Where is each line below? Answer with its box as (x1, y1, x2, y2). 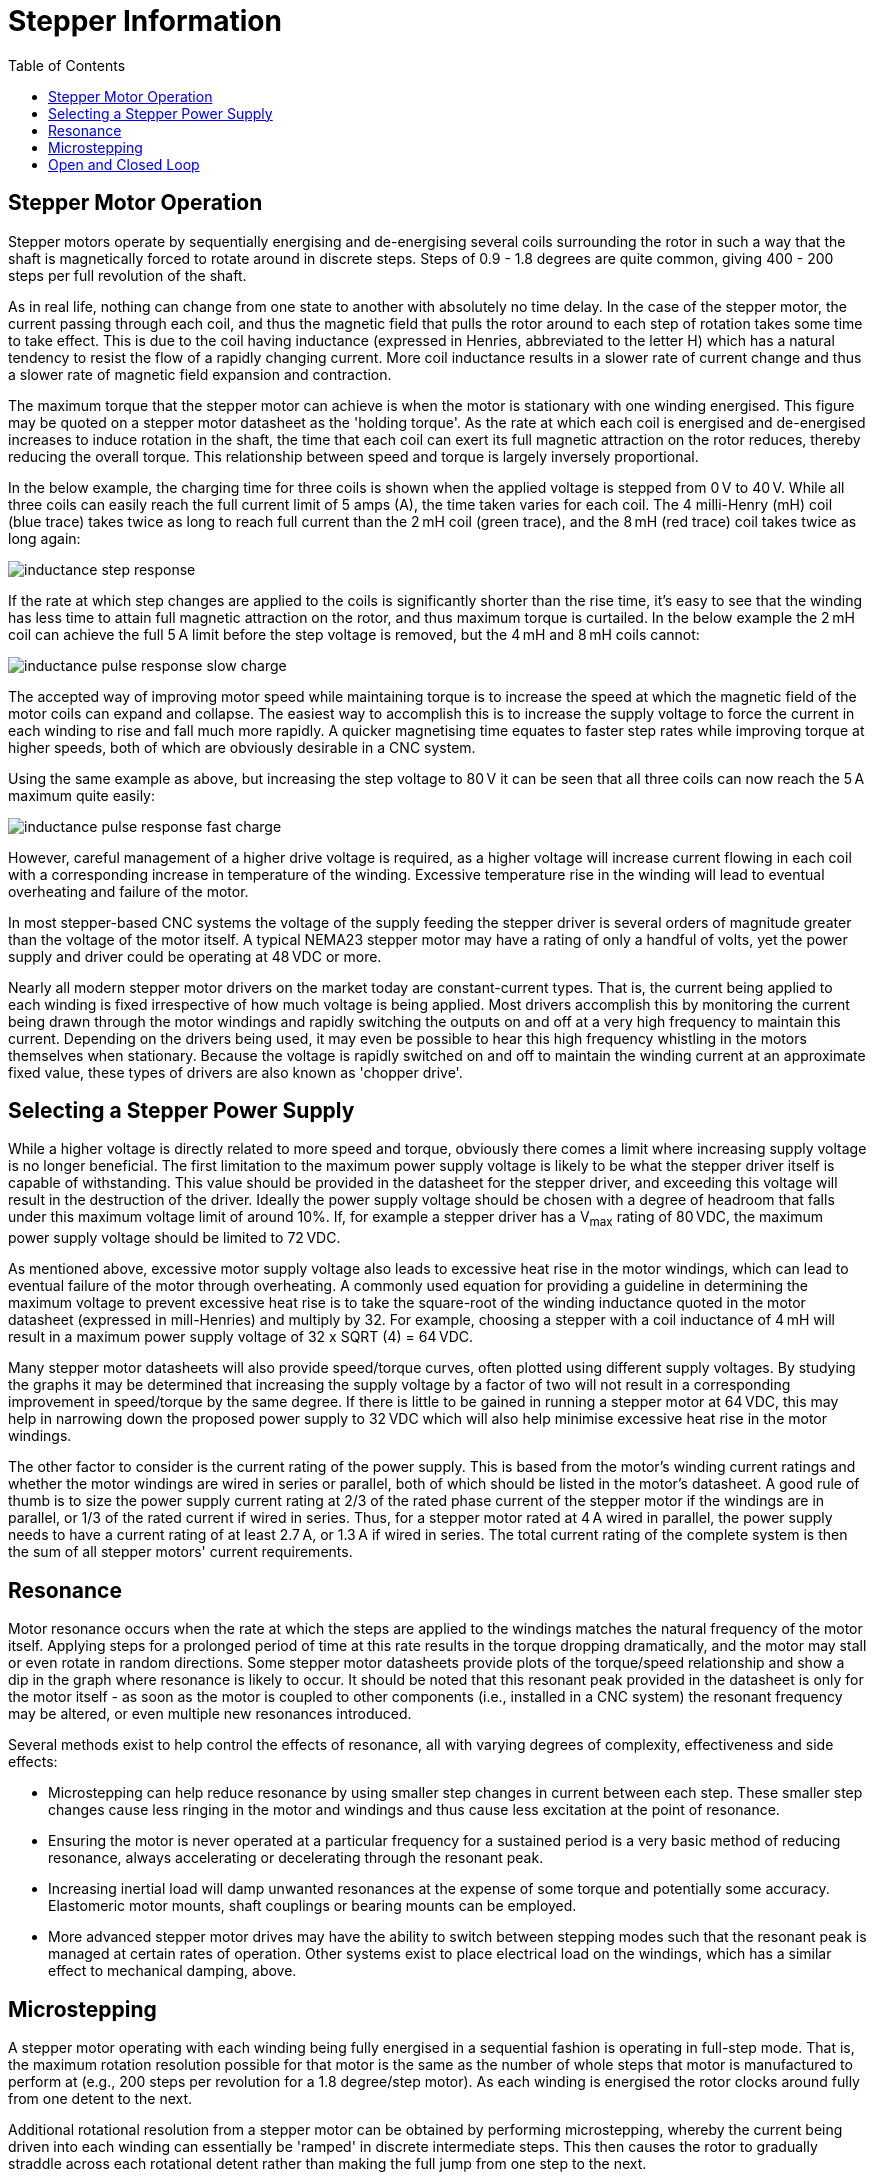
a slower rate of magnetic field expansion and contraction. (8, 365, 392, 383)
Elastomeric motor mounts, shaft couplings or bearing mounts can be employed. (48, 1897, 577, 1915)
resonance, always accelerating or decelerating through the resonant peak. (48, 1849, 544, 1867)
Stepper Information (8, 4, 282, 38)
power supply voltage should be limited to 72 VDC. (8, 1229, 341, 1247)
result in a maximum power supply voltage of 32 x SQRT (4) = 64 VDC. (8, 1328, 474, 1346)
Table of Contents (8, 56, 126, 74)
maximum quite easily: (8, 786, 155, 804)
